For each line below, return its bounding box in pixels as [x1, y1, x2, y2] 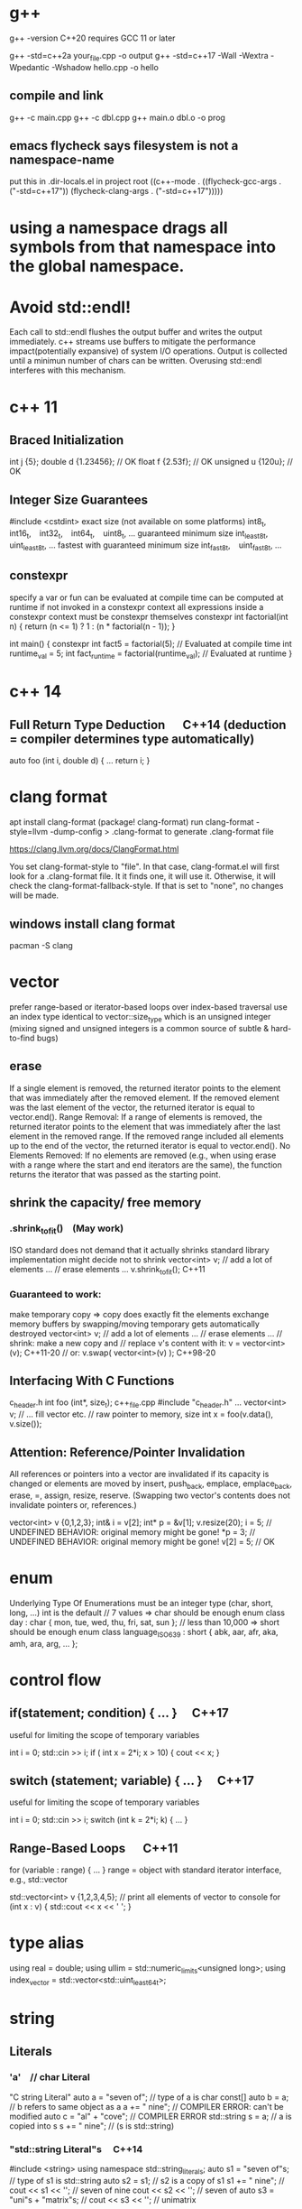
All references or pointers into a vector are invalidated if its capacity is [9, 1469, 270, 1480]
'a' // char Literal [9, 2071, 90, 2084]
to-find [9, 1032, 35, 1043]
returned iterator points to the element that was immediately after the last [9, 1121, 281, 1132]
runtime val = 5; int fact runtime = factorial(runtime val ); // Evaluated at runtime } [9, 648, 293, 661]
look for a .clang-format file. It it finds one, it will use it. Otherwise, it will [9, 871, 277, 882]
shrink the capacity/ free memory [9, 1195, 202, 1210]
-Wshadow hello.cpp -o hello [50, 61, 160, 72]
